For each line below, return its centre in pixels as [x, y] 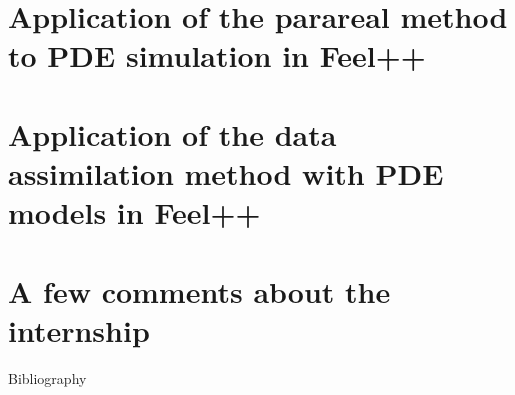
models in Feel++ [134, 212]
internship [79, 329]
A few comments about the [199, 290]
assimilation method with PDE [226, 172]
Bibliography [47, 377]
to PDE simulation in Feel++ [217, 55]
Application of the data [172, 133]
